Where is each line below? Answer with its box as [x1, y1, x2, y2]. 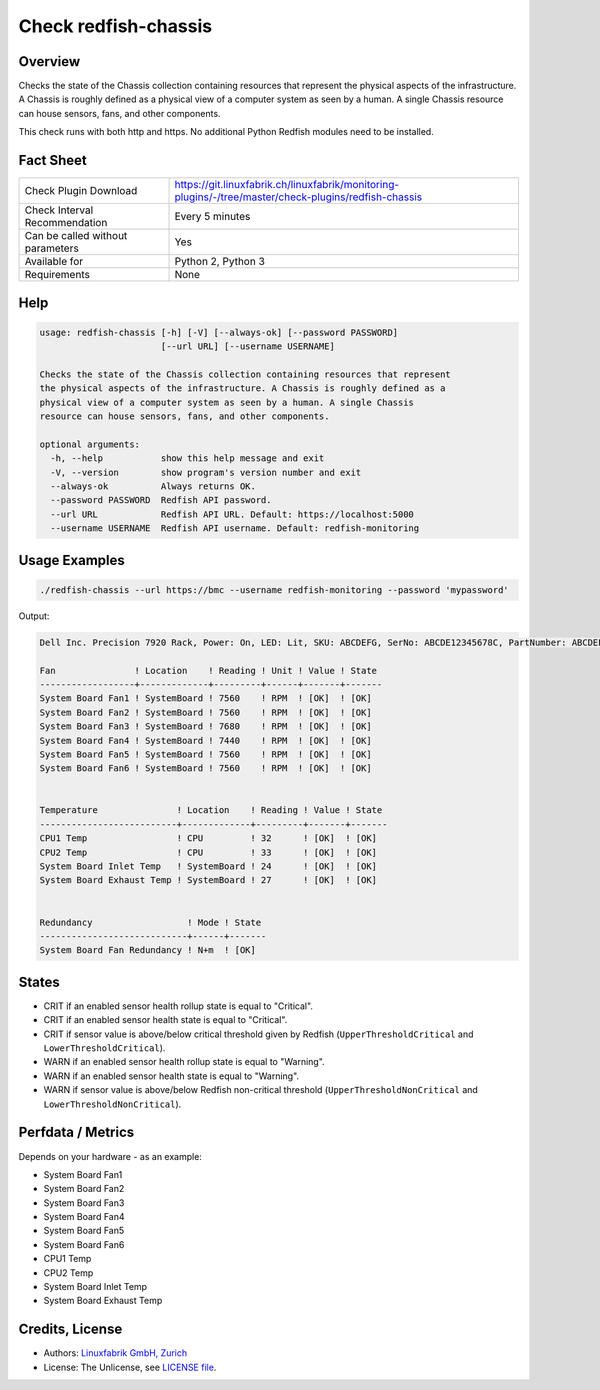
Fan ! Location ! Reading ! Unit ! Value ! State [39, 665, 378, 676]
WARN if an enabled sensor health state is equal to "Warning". [43, 1070, 300, 1082]
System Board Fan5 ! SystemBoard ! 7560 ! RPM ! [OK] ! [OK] [39, 748, 372, 760]
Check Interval [24, 203, 94, 217]
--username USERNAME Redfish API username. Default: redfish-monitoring [50, 523, 420, 534]
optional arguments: [39, 438, 140, 450]
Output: [18, 610, 50, 622]
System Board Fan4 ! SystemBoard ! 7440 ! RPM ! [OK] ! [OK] [39, 735, 372, 746]
